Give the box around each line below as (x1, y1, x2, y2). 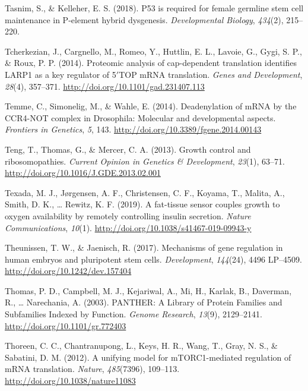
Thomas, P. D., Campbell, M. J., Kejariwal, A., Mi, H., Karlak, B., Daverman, (5, 284, 292, 297)
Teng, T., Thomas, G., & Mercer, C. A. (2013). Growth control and (5, 143, 251, 155)
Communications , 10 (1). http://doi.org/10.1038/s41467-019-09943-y (5, 221, 252, 234)
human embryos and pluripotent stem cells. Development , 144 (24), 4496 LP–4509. (5, 253, 302, 265)
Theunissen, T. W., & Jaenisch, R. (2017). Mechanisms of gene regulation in (5, 241, 283, 254)
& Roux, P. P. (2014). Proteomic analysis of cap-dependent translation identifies (5, 56, 297, 69)
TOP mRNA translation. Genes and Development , (119, 68, 303, 80)
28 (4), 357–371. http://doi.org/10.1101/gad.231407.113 (5, 80, 205, 92)
